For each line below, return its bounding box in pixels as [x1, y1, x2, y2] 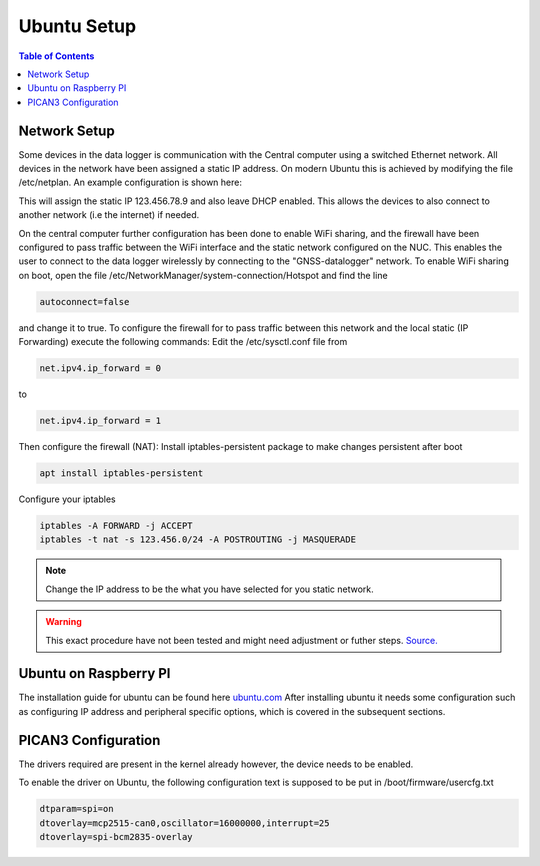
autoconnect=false [39, 296, 130, 307]
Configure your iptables [18, 493, 116, 505]
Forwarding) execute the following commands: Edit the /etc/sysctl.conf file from [18, 336, 348, 348]
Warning [45, 616, 82, 628]
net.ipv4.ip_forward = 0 [39, 363, 162, 374]
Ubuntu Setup [18, 15, 137, 37]
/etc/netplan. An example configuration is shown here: [18, 176, 242, 189]
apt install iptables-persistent [39, 468, 204, 479]
